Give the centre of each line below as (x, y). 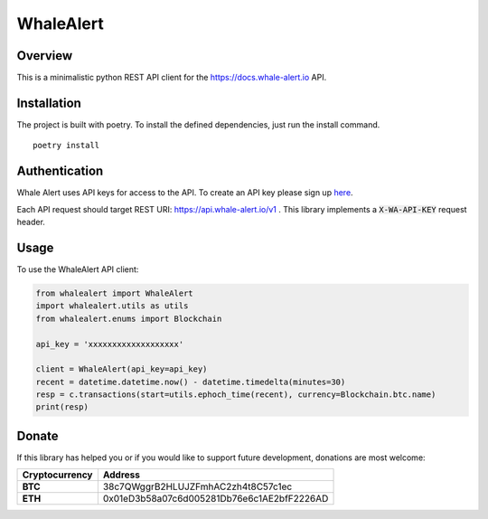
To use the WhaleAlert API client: (78, 269)
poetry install (66, 146)
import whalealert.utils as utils (112, 306)
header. (31, 222)
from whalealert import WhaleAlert (114, 293)
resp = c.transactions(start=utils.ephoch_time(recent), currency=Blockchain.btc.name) (236, 395)
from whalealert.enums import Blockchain (129, 318)
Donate (38, 435)
